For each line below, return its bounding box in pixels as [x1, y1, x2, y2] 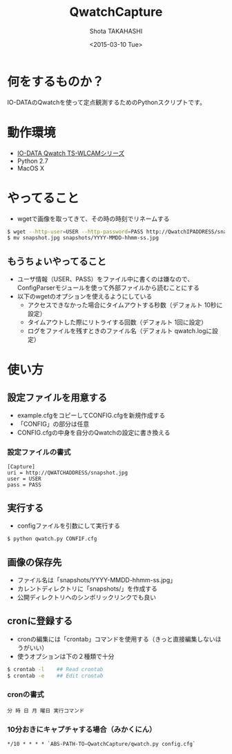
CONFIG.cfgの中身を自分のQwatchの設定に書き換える [17, 428, 171, 437]
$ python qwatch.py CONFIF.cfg [7, 535, 97, 542]
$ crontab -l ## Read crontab [7, 666, 104, 673]
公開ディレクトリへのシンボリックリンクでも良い [17, 593, 157, 601]
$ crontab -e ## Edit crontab [7, 672, 104, 679]
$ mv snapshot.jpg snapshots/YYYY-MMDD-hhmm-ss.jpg [7, 235, 159, 241]
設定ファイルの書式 [7, 448, 71, 457]
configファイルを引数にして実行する [17, 522, 121, 530]
